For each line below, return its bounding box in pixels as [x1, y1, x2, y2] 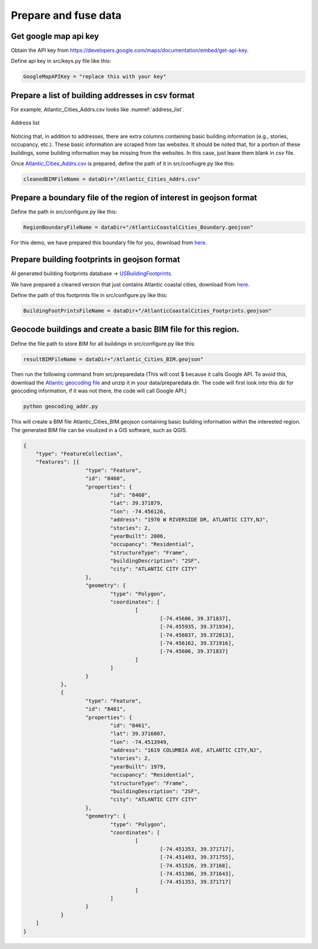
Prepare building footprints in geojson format [11, 255, 180, 265]
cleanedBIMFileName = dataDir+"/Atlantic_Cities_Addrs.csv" [23, 175, 201, 182]
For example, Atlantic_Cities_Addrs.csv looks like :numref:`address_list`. [11, 106, 185, 113]
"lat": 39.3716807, [110, 730, 167, 737]
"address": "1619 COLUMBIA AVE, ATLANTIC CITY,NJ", [110, 747, 263, 754]
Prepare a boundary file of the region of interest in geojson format [11, 193, 257, 203]
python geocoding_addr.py [23, 403, 98, 410]
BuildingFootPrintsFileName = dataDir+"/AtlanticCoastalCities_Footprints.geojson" [23, 308, 272, 314]
